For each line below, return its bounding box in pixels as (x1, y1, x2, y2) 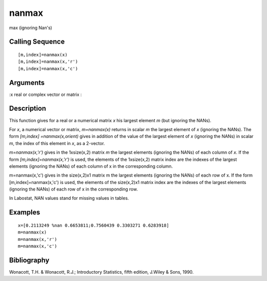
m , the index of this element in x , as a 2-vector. (9, 140, 105, 146)
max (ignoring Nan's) (9, 25, 52, 31)
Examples (9, 208, 41, 217)
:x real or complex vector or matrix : (9, 92, 82, 97)
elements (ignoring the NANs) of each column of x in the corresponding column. (9, 163, 173, 169)
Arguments (9, 78, 45, 87)
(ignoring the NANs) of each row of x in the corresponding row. (9, 186, 138, 192)
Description (9, 104, 46, 113)
